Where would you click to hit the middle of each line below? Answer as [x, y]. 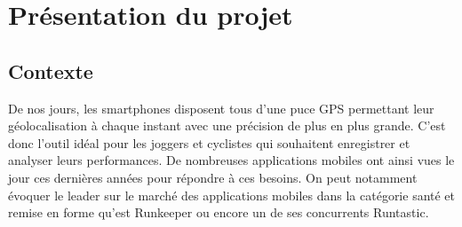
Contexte [51, 70]
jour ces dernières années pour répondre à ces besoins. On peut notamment [213, 177]
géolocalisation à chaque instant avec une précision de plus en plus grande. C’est [227, 125]
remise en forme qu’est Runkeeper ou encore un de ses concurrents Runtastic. [219, 212]
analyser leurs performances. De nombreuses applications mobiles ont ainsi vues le [231, 160]
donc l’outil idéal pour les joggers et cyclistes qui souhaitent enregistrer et [209, 142]
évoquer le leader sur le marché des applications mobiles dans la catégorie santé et [232, 195]
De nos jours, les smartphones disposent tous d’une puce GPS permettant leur [221, 108]
